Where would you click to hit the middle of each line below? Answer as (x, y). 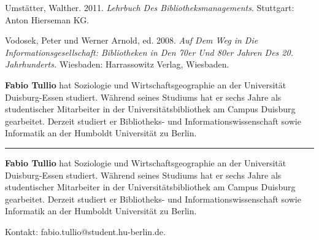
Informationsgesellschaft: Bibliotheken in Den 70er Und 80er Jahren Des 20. (149, 52)
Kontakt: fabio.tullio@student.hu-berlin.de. (85, 231)
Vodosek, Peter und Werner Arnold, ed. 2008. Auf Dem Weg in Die (132, 40)
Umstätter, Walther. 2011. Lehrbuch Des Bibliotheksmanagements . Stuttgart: (150, 7)
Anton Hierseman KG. (47, 19)
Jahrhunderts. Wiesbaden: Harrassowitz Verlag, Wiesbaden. (117, 64)
